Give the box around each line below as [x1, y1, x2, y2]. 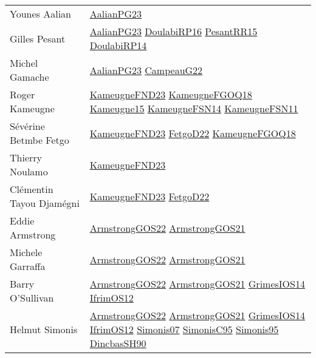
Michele [10, 245, 43, 259]
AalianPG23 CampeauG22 [89, 62, 203, 77]
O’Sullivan [10, 291, 54, 305]
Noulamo [10, 164, 48, 178]
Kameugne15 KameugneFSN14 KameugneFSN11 [89, 101, 298, 115]
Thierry [10, 150, 42, 164]
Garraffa [10, 259, 46, 273]
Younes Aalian [10, 7, 71, 21]
